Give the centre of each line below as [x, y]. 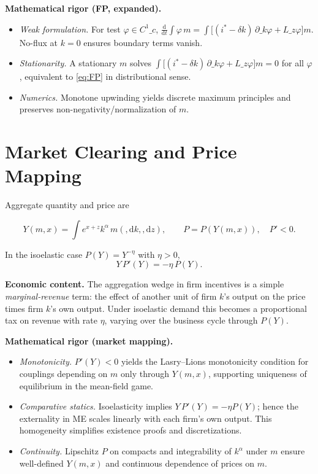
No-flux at [39, 42]
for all [293, 63]
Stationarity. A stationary [68, 63]
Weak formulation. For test [70, 29]
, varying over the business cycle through [181, 320]
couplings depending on [63, 374]
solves [141, 63]
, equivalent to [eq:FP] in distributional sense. [105, 76]
